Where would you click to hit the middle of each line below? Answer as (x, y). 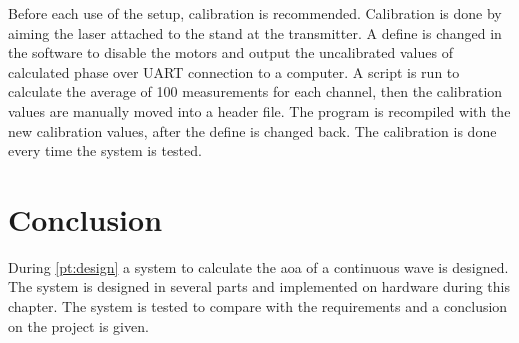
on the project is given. (78, 325)
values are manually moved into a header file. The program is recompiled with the (259, 110)
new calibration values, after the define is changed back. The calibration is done (252, 130)
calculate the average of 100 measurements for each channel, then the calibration (255, 91)
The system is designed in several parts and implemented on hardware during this (259, 286)
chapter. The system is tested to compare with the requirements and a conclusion (258, 306)
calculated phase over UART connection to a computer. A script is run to (234, 71)
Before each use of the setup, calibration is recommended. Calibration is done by (255, 13)
